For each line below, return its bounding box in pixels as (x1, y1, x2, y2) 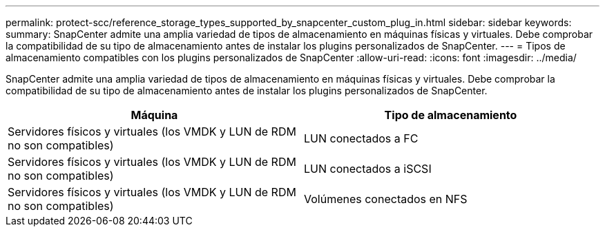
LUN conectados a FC (304, 131, 419, 145)
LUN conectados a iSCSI (304, 162, 432, 176)
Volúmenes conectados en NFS (304, 192, 468, 206)
